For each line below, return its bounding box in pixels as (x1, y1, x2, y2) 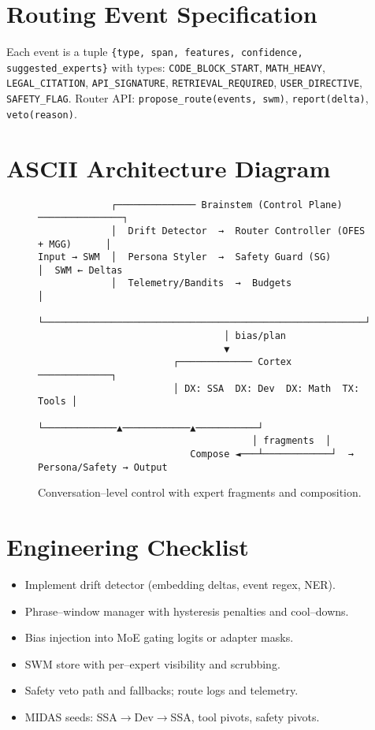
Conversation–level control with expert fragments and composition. (38, 484, 362, 501)
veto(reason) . (6, 105, 77, 121)
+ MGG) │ (38, 238, 112, 250)
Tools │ (38, 396, 78, 408)
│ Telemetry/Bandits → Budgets (111, 277, 292, 289)
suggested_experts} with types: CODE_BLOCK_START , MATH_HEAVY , (6, 58, 325, 75)
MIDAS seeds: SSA (24, 709, 117, 724)
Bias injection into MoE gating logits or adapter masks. (24, 629, 294, 646)
